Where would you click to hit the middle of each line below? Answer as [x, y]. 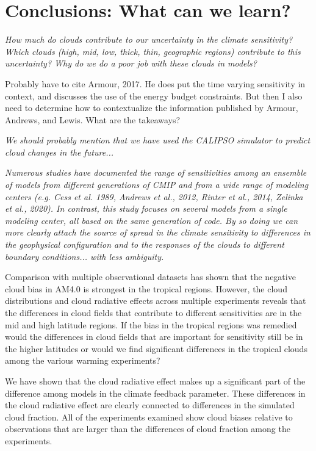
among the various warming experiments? [83, 360]
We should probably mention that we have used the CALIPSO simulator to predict [158, 140]
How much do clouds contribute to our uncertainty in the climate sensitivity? [149, 39]
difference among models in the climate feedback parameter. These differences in [155, 393]
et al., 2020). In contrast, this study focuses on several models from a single [146, 208]
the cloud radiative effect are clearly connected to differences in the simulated [150, 405]
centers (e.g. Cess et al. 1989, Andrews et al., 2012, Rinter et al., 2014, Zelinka [154, 196]
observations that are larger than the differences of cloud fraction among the [148, 429]
